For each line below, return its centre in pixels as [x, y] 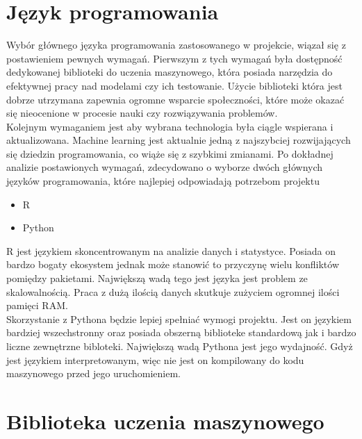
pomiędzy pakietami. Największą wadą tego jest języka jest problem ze [157, 278]
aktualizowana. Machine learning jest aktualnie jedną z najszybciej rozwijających [179, 140]
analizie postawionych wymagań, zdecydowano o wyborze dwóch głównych [165, 167]
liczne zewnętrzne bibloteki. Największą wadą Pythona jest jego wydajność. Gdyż [180, 346]
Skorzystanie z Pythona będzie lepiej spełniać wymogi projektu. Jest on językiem [179, 318]
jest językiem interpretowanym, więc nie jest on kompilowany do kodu [155, 359]
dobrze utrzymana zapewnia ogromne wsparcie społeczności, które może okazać [175, 99]
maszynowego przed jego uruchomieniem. [93, 373]
